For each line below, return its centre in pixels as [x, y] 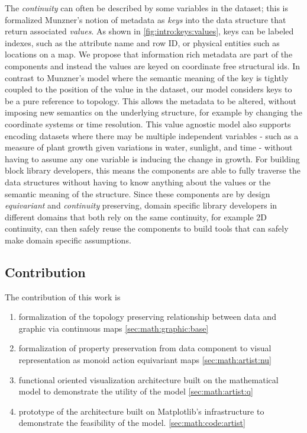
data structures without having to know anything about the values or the [138, 182]
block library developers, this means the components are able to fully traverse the [153, 170]
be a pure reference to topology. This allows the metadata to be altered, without [151, 100]
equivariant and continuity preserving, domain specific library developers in [141, 205]
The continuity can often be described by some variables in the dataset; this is [147, 8]
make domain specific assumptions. [68, 240]
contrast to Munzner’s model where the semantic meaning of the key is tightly [147, 77]
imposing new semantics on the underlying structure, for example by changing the [153, 112]
